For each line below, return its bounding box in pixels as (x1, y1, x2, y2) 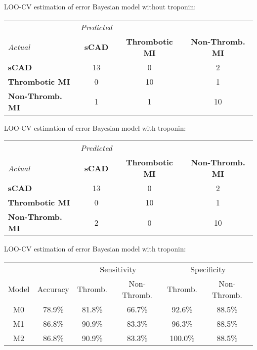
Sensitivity (100, 263, 136, 275)
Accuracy (37, 283, 70, 295)
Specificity (190, 263, 226, 275)
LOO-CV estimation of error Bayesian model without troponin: (4, 1, 196, 11)
